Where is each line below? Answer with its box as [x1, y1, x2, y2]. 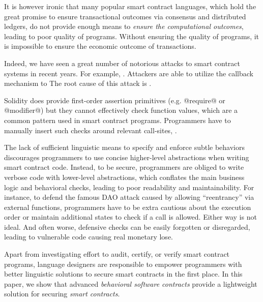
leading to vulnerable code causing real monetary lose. [4, 231, 173, 242]
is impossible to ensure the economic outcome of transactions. [4, 41, 196, 51]
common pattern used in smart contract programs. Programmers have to [4, 114, 231, 125]
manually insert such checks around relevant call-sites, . [4, 125, 177, 135]
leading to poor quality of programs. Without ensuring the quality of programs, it [4, 31, 259, 41]
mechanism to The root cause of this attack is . [4, 78, 152, 88]
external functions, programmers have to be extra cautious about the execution [4, 201, 251, 212]
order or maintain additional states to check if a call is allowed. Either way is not [4, 212, 257, 222]
